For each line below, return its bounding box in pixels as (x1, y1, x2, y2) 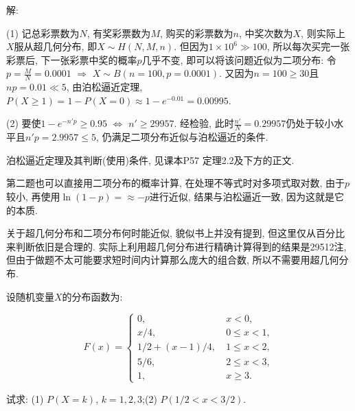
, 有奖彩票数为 (87, 25, 151, 40)
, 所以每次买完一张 (266, 39, 350, 54)
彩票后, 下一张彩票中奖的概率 (6, 52, 137, 67)
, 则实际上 (301, 25, 345, 40)
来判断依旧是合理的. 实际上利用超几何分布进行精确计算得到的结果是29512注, (6, 239, 347, 253)
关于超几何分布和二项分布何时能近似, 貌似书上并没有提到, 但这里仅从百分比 (6, 226, 345, 240)
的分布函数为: (62, 289, 123, 303)
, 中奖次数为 (238, 25, 293, 40)
